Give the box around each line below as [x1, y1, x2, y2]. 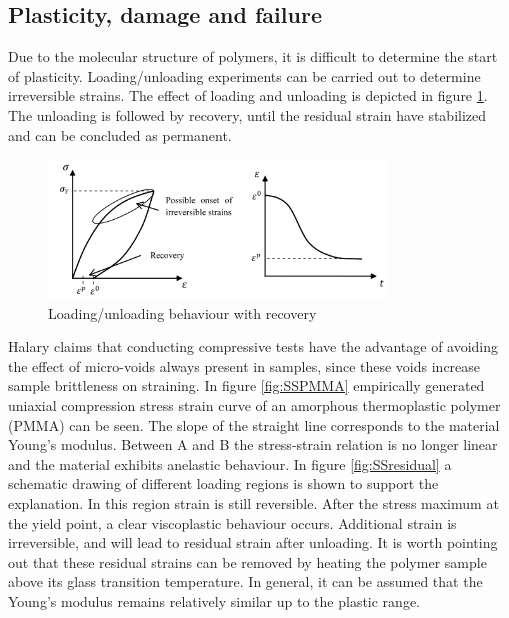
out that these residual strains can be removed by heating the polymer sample [8, 551, 487, 572]
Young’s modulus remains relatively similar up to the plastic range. [8, 590, 421, 611]
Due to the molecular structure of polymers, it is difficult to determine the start [8, 46, 498, 67]
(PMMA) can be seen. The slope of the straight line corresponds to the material [8, 414, 500, 435]
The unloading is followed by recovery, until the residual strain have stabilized [8, 104, 487, 125]
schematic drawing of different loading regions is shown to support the [8, 473, 439, 494]
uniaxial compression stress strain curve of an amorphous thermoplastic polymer [8, 394, 501, 415]
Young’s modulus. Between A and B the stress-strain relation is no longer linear [8, 434, 498, 455]
